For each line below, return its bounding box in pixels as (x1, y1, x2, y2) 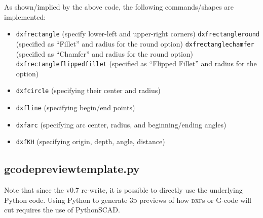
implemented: (4, 11, 46, 22)
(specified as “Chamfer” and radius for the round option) (16, 48, 194, 59)
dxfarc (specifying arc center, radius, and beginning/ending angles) (16, 119, 227, 129)
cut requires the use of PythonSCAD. (4, 204, 120, 215)
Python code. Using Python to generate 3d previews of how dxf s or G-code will (4, 194, 251, 205)
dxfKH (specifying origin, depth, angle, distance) (16, 136, 165, 147)
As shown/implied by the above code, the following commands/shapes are (4, 2, 234, 12)
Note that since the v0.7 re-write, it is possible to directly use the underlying (4, 185, 243, 195)
